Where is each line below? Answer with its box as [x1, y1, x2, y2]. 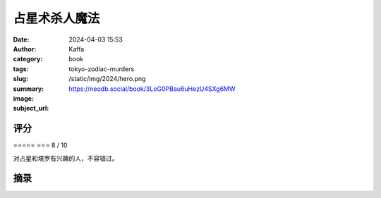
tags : [13, 64, 29, 73]
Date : [13, 35, 30, 44]
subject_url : [13, 104, 49, 113]
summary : [13, 85, 44, 93]
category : [13, 55, 43, 63]
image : [13, 94, 35, 102]
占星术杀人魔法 [13, 11, 100, 26]
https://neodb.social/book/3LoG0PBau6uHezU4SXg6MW [68, 85, 236, 93]
